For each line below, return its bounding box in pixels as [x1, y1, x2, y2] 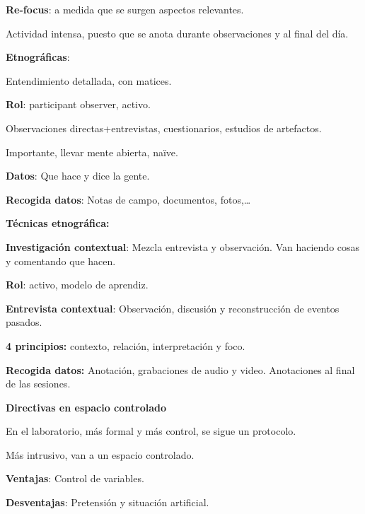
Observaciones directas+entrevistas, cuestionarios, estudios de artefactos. [6, 120, 322, 135]
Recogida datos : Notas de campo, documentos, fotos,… [6, 192, 251, 206]
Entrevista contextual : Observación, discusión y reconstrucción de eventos [6, 300, 340, 315]
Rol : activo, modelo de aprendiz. [6, 277, 149, 292]
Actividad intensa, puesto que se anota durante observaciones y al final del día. [6, 25, 349, 40]
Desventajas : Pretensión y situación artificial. [6, 495, 209, 510]
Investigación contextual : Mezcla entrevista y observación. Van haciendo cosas [6, 239, 360, 254]
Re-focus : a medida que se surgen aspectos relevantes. [6, 2, 244, 16]
